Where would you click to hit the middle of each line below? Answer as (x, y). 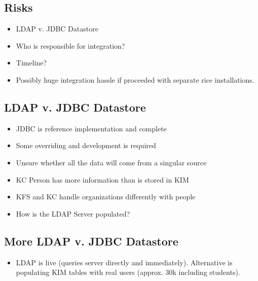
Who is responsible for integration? (70, 45)
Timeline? (31, 63)
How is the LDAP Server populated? (73, 213)
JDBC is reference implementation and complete (91, 128)
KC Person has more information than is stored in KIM (102, 179)
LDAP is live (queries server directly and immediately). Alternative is (124, 262)
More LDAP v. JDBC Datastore (91, 241)
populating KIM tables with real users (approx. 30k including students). (128, 272)
